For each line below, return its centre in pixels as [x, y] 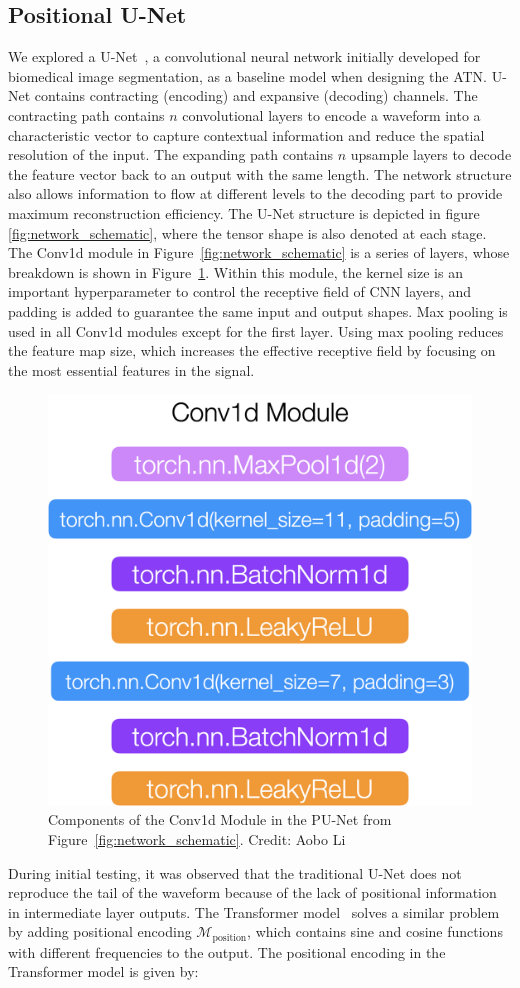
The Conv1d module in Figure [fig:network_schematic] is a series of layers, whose [259, 252]
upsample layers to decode [431, 154]
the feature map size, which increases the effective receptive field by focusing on [252, 350]
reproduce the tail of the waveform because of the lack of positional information [252, 892]
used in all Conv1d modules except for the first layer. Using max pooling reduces [256, 330]
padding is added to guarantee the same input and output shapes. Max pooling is [258, 310]
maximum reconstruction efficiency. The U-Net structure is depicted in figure [244, 212]
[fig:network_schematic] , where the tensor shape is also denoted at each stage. [247, 232]
